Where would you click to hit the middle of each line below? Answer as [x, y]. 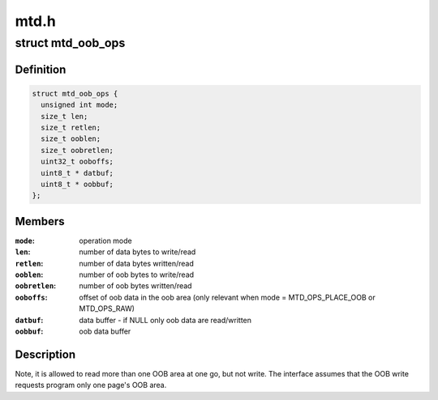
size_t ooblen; [71, 139]
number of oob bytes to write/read [137, 274]
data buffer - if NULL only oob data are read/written [165, 320]
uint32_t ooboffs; [77, 162]
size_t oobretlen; [77, 150]
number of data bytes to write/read [137, 252]
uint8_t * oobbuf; [77, 184]
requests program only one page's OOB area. [91, 385]
